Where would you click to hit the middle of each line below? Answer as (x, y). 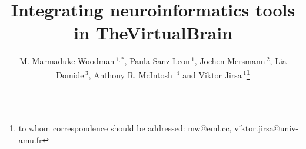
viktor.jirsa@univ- (267, 128)
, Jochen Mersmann (230, 61)
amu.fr (30, 139)
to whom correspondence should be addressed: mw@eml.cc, (125, 128)
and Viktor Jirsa (212, 74)
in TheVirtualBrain (153, 33)
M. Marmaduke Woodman (67, 61)
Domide (70, 74)
